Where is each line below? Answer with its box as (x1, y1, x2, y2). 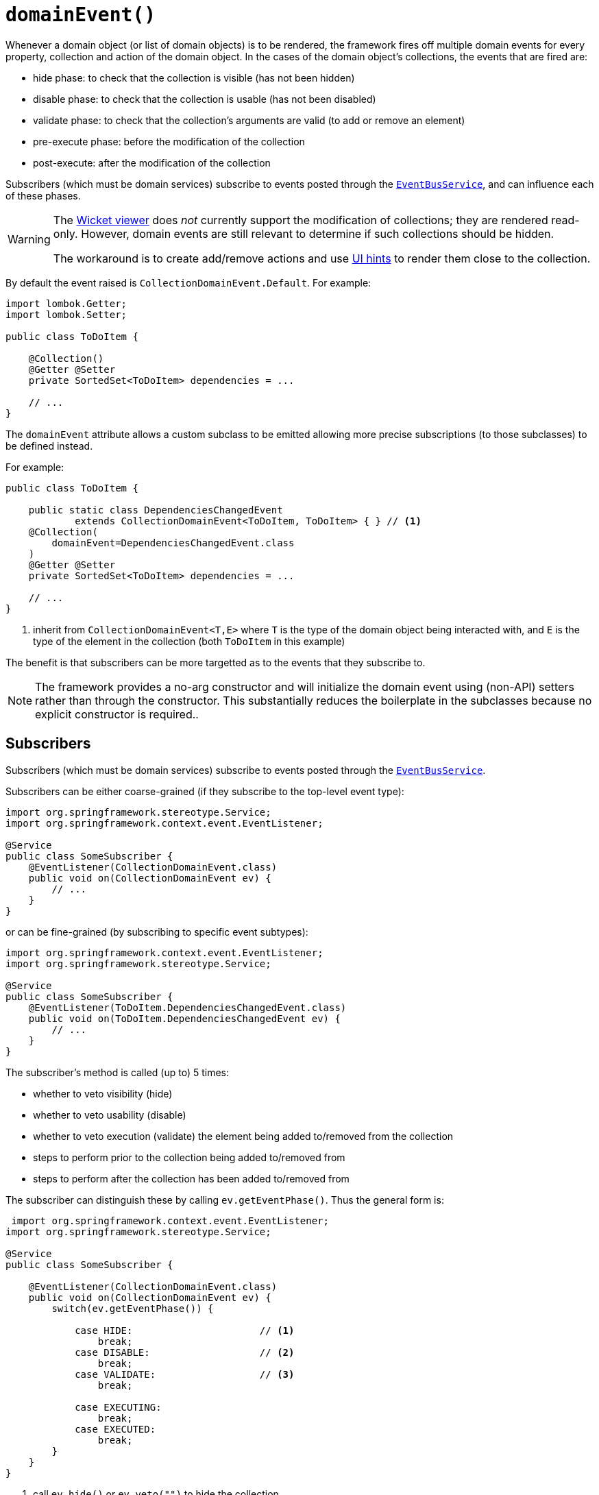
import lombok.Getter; (5, 297, 127, 309)
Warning (8, 232, 51, 246)
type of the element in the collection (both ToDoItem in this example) (33, 635, 345, 647)
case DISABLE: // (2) (75, 1346, 295, 1358)
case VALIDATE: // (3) (75, 1368, 295, 1380)
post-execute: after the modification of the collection (33, 156, 271, 169)
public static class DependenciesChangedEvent (28, 504, 283, 515)
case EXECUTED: (75, 1423, 156, 1435)
